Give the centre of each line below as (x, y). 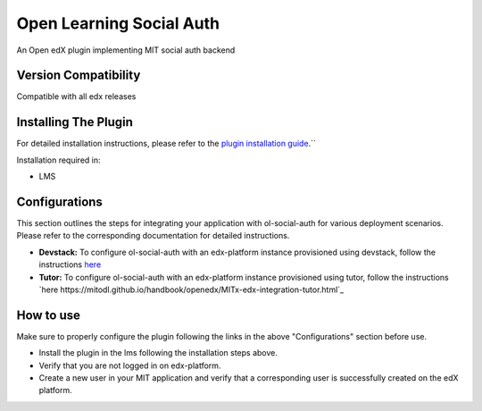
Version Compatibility (79, 75)
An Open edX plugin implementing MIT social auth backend (126, 50)
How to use (48, 315)
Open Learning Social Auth (118, 23)
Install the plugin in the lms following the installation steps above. (158, 353)
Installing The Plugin (75, 122)
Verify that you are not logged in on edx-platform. (130, 365)
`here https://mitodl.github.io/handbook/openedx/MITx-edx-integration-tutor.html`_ (191, 289)
